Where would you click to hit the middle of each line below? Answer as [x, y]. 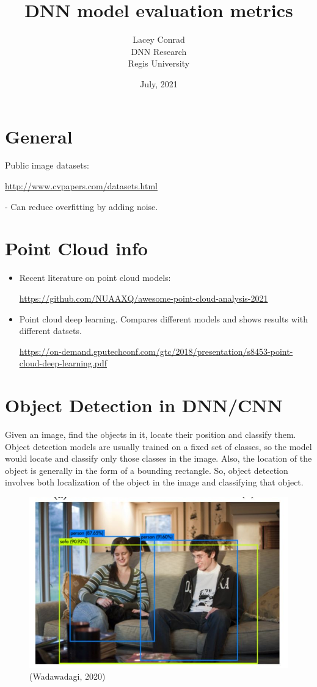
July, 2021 [159, 83]
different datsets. [50, 331]
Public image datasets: [47, 165]
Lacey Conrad [159, 39]
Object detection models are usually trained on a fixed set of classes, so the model [158, 446]
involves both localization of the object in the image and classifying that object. [154, 482]
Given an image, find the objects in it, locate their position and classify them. [151, 434]
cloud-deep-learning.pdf [63, 363]
